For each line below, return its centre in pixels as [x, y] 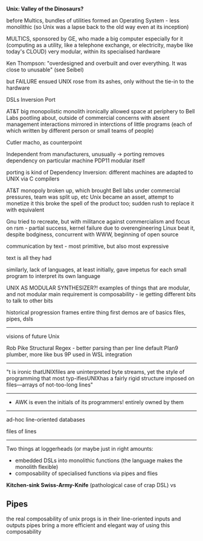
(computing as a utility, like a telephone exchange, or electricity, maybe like [100, 45]
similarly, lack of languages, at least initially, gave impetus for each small [96, 270]
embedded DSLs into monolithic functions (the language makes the [99, 460]
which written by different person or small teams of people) [80, 131]
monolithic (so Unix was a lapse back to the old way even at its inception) [98, 27]
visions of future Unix [33, 336]
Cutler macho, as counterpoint [44, 142]
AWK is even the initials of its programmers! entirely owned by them [99, 402]
